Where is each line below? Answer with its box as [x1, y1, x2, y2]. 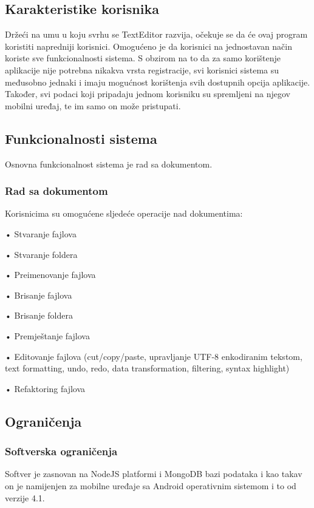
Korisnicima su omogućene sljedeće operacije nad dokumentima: [5, 207, 243, 220]
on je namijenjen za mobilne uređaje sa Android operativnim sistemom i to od [5, 479, 296, 492]
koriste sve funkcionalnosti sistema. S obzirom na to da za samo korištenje [5, 52, 281, 64]
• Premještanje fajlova [5, 329, 90, 342]
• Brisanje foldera [5, 309, 73, 322]
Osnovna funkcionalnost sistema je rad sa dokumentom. [5, 157, 213, 170]
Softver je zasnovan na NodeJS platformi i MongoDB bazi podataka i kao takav [5, 467, 302, 480]
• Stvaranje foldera [5, 248, 78, 260]
